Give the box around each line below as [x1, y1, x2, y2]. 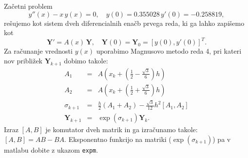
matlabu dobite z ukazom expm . [4, 144, 98, 155]
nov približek [4, 55, 43, 65]
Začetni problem [4, 1, 53, 11]
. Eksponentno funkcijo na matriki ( [64, 134, 172, 144]
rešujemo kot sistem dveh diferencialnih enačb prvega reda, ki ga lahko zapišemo [4, 18, 245, 28]
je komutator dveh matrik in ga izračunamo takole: [45, 124, 198, 134]
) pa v [212, 134, 231, 144]
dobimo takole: [64, 55, 108, 65]
